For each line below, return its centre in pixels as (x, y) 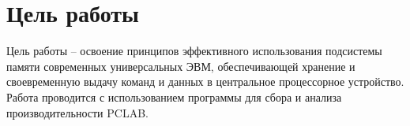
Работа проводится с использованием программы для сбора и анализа (174, 96)
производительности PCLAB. (77, 112)
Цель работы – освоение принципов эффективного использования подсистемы (194, 51)
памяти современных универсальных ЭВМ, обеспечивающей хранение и (181, 66)
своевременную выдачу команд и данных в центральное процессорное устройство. (205, 82)
